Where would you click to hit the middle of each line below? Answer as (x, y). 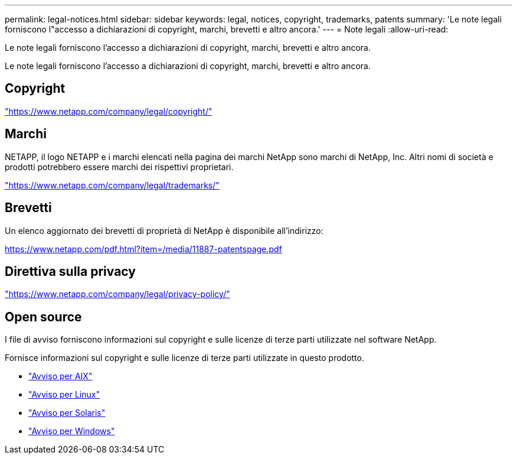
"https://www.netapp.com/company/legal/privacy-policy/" (117, 294)
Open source (43, 317)
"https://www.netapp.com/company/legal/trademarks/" (112, 185)
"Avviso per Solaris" (67, 413)
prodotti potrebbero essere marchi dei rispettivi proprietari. (119, 167)
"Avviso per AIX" (60, 376)
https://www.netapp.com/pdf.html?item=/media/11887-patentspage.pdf (143, 249)
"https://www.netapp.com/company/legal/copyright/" (109, 111)
